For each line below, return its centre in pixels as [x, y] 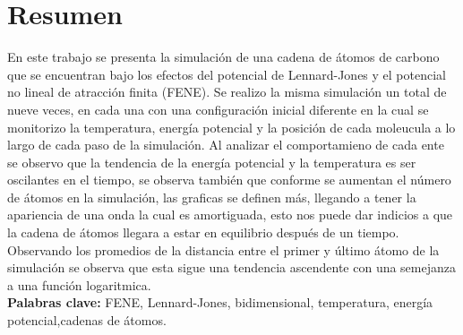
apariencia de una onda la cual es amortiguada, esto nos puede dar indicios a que [230, 215]
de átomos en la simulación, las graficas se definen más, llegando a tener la [212, 197]
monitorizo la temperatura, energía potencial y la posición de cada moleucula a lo [231, 127]
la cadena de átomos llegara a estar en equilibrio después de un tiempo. [203, 232]
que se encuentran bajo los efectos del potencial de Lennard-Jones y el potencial [227, 74]
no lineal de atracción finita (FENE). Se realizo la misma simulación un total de [227, 92]
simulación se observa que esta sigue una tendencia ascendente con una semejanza [232, 267]
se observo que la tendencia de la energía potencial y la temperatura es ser [212, 162]
